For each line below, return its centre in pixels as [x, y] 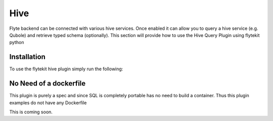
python [17, 43]
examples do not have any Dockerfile [48, 103]
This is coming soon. [31, 112]
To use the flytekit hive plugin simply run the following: [66, 69]
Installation [27, 57]
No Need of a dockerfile [48, 84]
